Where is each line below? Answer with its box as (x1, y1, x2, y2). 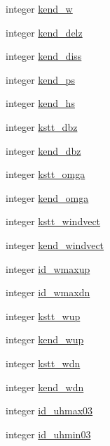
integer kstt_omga (6, 167, 85, 181)
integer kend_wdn (6, 379, 84, 394)
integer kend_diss (6, 49, 82, 63)
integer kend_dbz (6, 143, 81, 158)
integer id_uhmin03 (6, 426, 91, 441)
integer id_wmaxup (6, 261, 90, 276)
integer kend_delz (6, 25, 83, 39)
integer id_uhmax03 (6, 403, 93, 418)
